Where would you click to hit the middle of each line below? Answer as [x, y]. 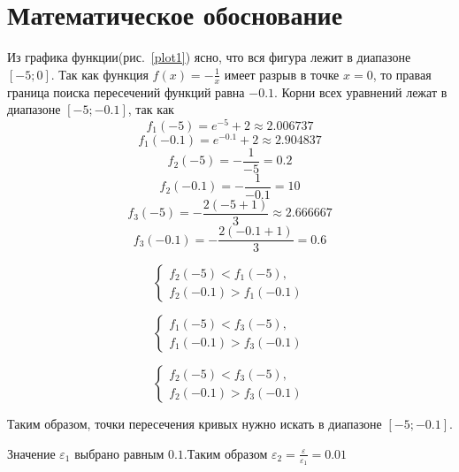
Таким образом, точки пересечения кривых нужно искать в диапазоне [195, 424]
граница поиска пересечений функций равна [126, 91]
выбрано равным [119, 453]
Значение [31, 453]
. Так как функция [99, 74]
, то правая [402, 74]
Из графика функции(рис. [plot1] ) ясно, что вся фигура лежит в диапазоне [209, 57]
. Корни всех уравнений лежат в [361, 91]
